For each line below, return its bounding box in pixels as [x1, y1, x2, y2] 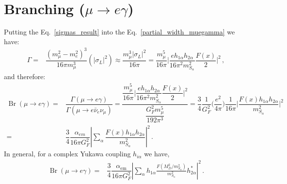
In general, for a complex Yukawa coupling [4, 149, 131, 159]
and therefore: [4, 71, 46, 82]
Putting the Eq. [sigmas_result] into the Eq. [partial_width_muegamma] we [4, 27, 235, 37]
